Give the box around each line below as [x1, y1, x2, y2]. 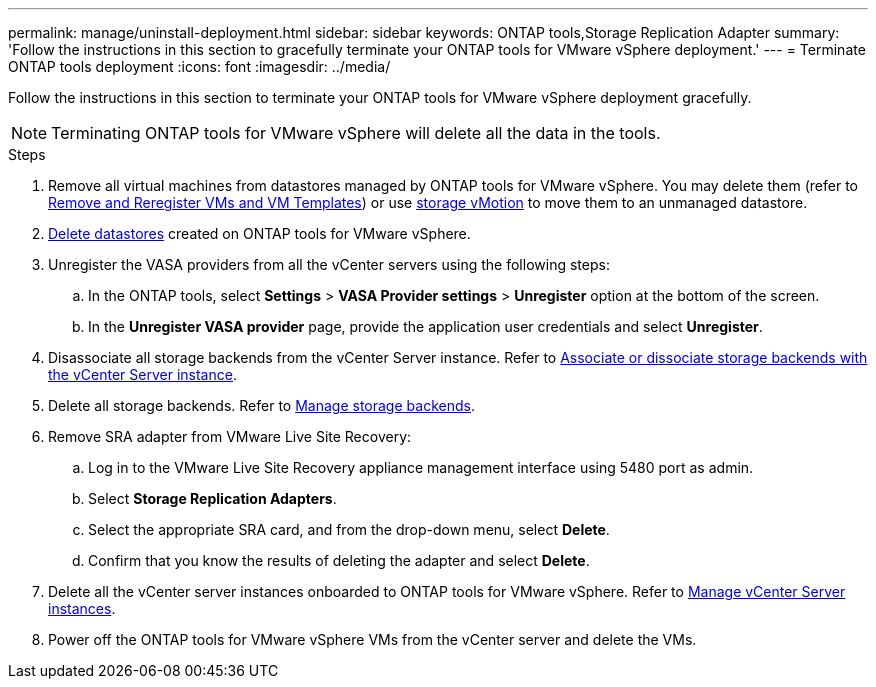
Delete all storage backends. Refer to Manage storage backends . [48, 397, 475, 414]
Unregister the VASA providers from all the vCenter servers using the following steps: [48, 256, 610, 273]
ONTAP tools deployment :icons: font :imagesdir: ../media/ [8, 58, 391, 75]
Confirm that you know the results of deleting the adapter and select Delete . [88, 552, 590, 569]
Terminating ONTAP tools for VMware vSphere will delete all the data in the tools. [51, 123, 661, 143]
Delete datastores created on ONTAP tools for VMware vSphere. [48, 225, 471, 242]
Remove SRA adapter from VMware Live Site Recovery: [48, 428, 412, 445]
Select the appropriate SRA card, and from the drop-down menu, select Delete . [88, 521, 610, 538]
